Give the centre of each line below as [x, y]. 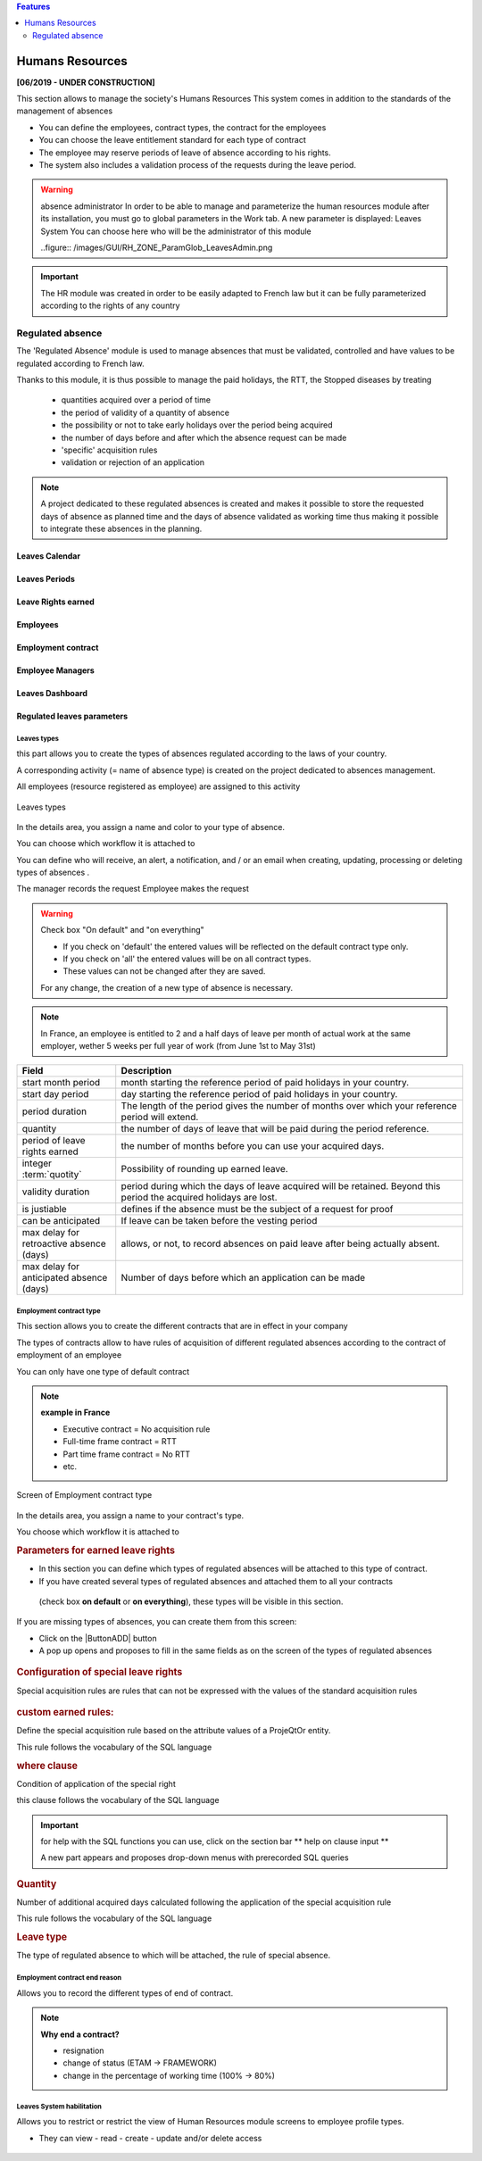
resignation [83, 2051]
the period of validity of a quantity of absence [145, 412]
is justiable [44, 1209]
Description [146, 1071]
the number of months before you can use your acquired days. [253, 1146]
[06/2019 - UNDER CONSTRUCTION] [86, 82]
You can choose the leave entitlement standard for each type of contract [173, 140]
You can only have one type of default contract [103, 1371]
